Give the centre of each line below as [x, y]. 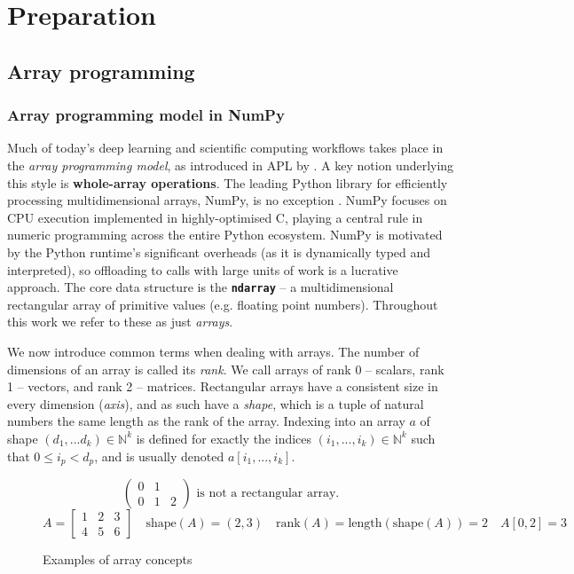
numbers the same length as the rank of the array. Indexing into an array [206, 421]
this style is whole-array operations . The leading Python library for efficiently [228, 182]
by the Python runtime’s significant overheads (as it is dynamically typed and [219, 252]
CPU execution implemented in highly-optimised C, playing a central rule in [215, 217]
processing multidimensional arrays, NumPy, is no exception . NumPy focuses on [227, 200]
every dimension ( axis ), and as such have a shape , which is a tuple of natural [216, 403]
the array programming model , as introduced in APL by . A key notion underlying [231, 165]
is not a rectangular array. [268, 493]
